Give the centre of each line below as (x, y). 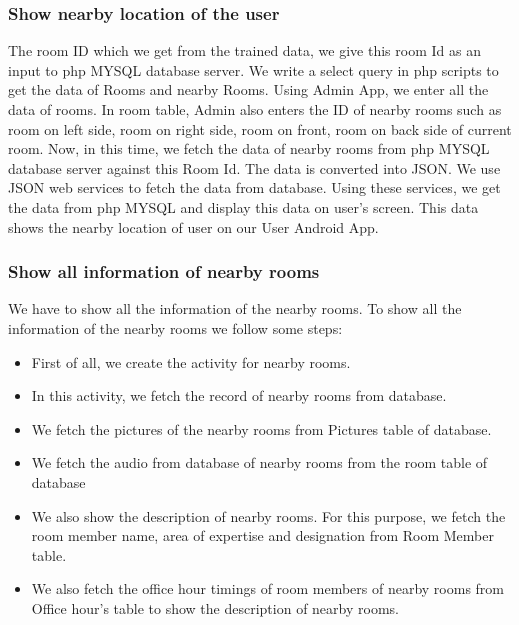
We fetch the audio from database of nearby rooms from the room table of (259, 462)
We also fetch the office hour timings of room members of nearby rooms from (268, 588)
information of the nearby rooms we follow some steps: (175, 327)
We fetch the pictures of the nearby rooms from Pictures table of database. (261, 428)
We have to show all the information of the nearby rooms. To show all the (235, 308)
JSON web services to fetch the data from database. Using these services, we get (254, 187)
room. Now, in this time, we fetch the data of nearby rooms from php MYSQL (249, 148)
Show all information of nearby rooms (164, 271)
